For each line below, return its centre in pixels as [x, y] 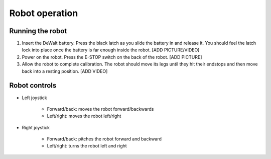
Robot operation [44, 13]
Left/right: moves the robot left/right [84, 116]
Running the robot [38, 31]
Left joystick [34, 98]
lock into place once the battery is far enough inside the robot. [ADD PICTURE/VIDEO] [111, 50]
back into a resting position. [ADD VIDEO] [65, 71]
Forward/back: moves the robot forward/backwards [100, 109]
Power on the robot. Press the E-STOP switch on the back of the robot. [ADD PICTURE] [112, 57]
